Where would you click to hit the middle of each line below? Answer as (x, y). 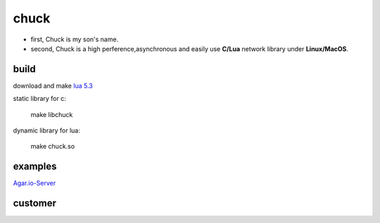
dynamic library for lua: (46, 130)
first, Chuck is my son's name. (75, 39)
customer (34, 203)
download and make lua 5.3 (53, 86)
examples (35, 167)
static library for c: (39, 99)
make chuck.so (53, 147)
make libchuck (52, 114)
